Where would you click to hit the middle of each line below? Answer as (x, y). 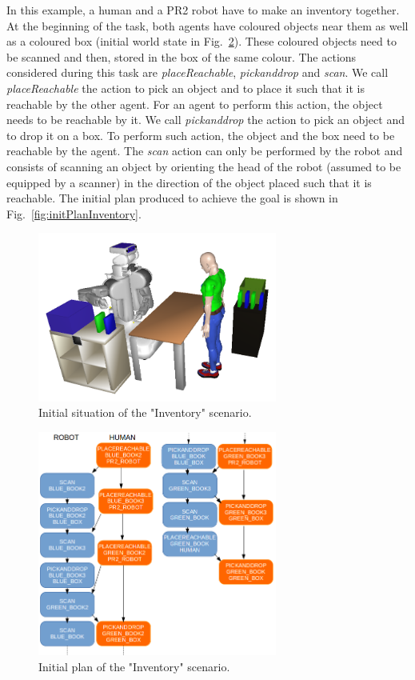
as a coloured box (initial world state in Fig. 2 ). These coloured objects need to (202, 41)
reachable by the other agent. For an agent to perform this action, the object (195, 104)
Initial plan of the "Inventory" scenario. (134, 667)
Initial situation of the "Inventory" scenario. (145, 412)
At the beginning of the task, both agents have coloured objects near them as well (207, 25)
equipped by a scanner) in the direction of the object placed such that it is (189, 182)
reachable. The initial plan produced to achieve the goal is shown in (172, 198)
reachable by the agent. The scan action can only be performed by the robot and (205, 151)
